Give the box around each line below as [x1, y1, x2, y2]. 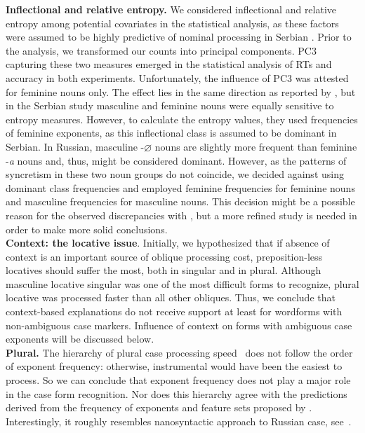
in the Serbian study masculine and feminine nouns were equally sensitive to [6, 98, 334, 113]
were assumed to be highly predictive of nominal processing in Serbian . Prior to [6, 29, 352, 44]
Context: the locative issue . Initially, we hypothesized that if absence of [6, 235, 330, 250]
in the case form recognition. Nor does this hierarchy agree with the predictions [6, 386, 347, 401]
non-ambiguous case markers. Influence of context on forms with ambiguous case [6, 317, 352, 332]
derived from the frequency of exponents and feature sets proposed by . [6, 400, 312, 415]
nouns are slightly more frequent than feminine [154, 139, 357, 153]
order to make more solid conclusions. [6, 221, 168, 236]
